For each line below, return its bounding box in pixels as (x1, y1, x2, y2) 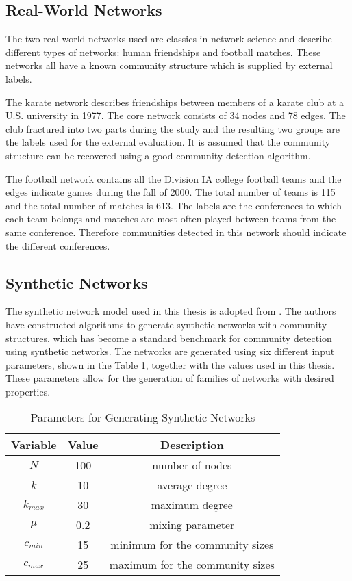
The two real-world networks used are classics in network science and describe (5, 31, 332, 46)
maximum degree (151, 497, 233, 513)
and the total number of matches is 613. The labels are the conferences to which (5, 198, 342, 212)
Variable (11, 437, 57, 453)
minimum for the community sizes (110, 537, 274, 553)
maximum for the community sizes (109, 556, 275, 573)
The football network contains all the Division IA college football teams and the (5, 171, 342, 185)
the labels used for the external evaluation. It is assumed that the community (5, 135, 331, 149)
